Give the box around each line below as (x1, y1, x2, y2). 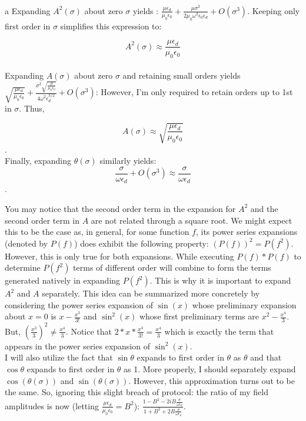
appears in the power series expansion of (5, 339, 150, 352)
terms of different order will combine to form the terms (73, 261, 271, 274)
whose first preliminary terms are (139, 310, 260, 322)
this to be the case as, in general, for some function (5, 225, 189, 238)
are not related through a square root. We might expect (91, 214, 292, 226)
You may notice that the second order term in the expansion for (5, 202, 236, 214)
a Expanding (5, 4, 51, 16)
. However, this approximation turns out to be (128, 374, 295, 386)
